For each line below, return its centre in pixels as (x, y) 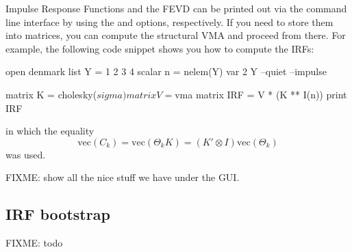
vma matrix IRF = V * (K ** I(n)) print (261, 94)
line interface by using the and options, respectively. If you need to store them (169, 22)
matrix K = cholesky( (51, 94)
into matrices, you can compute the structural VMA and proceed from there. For (176, 35)
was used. (26, 154)
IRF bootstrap (58, 214)
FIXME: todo (34, 243)
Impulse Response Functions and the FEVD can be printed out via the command (176, 8)
